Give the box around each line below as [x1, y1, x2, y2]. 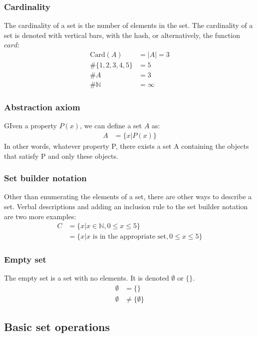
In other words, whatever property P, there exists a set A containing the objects [4, 140, 249, 151]
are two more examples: [4, 211, 76, 221]
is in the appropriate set [92, 233, 167, 241]
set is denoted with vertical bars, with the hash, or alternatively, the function [4, 29, 240, 40]
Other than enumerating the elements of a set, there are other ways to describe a [4, 191, 252, 202]
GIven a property [4, 120, 57, 131]
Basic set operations [4, 319, 110, 335]
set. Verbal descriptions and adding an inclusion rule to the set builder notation [4, 201, 248, 211]
